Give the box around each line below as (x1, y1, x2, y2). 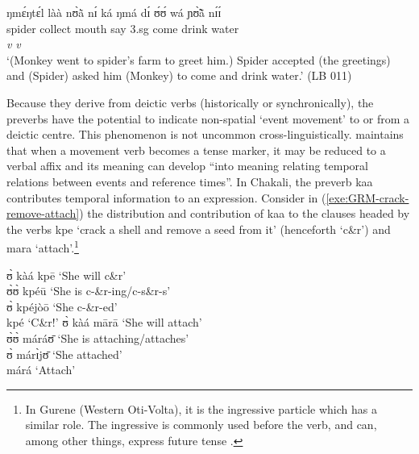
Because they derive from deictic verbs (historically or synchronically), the (6, 94, 374, 110)
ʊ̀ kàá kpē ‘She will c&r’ (6, 266, 127, 283)
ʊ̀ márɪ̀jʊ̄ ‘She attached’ (6, 345, 122, 362)
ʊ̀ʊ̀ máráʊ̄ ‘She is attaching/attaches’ (6, 329, 189, 346)
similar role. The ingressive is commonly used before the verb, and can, (25, 416, 377, 433)
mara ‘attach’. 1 (6, 237, 79, 256)
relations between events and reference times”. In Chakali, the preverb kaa (6, 173, 373, 190)
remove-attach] (6, 205, 80, 222)
